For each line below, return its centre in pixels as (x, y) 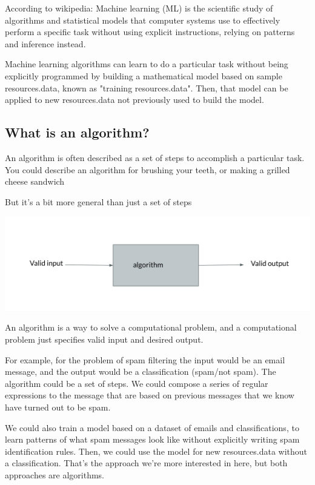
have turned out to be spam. (58, 407)
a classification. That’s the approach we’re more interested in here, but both (146, 463)
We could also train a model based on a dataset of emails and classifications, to (152, 427)
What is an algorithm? (77, 132)
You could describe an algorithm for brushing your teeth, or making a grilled (148, 169)
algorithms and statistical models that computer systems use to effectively (143, 20)
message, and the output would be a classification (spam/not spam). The (141, 371)
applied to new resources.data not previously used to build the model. (134, 100)
